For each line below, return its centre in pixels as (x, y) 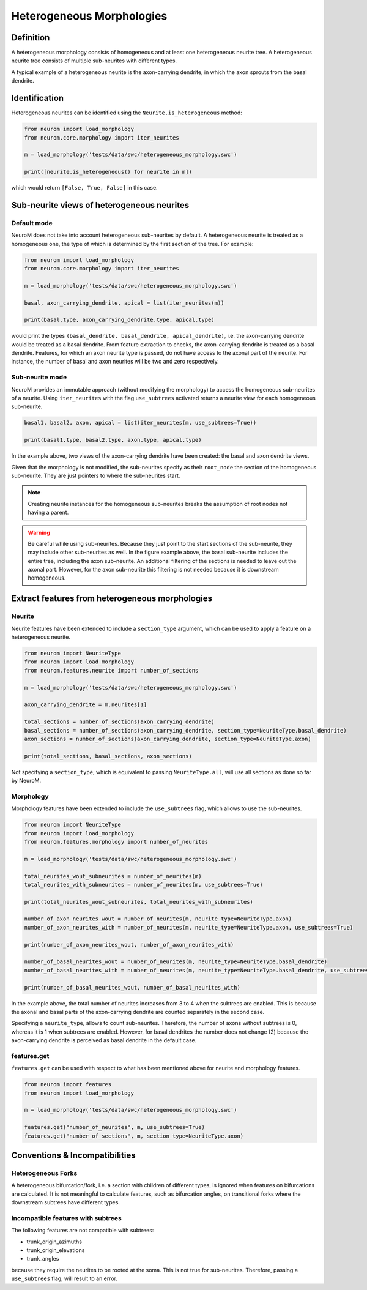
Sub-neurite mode (39, 378)
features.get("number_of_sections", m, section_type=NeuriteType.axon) (134, 1136)
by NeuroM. (26, 781)
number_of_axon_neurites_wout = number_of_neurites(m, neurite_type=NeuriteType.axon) (158, 919)
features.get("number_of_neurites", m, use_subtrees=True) (114, 1127)
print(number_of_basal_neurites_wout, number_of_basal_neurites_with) (132, 987)
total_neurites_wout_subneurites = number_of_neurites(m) (113, 876)
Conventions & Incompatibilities (73, 1156)
